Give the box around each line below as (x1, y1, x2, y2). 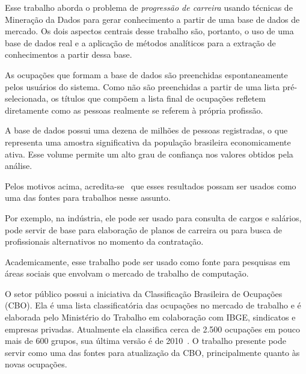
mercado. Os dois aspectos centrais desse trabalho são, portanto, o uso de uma (5, 25, 294, 37)
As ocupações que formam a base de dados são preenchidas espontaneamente (5, 68, 288, 81)
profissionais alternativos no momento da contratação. (5, 235, 204, 248)
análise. (5, 159, 32, 172)
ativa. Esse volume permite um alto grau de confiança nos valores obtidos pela (5, 147, 293, 160)
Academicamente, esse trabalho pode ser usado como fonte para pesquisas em (5, 255, 290, 268)
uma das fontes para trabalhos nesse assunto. (5, 191, 171, 204)
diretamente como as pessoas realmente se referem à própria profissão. (5, 103, 263, 116)
